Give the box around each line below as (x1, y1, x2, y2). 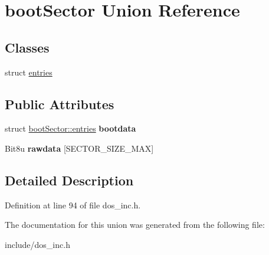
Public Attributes (5, 94, 114, 113)
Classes (5, 38, 50, 56)
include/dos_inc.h (5, 238, 70, 250)
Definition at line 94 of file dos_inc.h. (5, 198, 141, 211)
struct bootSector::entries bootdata (5, 122, 136, 135)
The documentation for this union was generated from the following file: (5, 218, 265, 231)
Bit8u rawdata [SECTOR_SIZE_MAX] (5, 142, 154, 154)
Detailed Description (5, 171, 134, 189)
